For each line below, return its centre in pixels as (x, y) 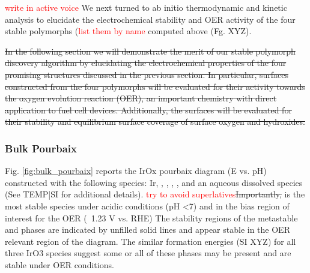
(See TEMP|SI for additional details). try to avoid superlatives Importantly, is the (155, 194)
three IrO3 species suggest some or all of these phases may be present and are (148, 253)
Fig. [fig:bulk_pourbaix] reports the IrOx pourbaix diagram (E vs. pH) (136, 171)
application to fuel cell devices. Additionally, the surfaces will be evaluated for (148, 109)
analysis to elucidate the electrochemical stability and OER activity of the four (150, 19)
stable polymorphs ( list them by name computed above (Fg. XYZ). (128, 31)
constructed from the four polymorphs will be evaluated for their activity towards (155, 86)
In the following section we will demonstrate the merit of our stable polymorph (150, 51)
